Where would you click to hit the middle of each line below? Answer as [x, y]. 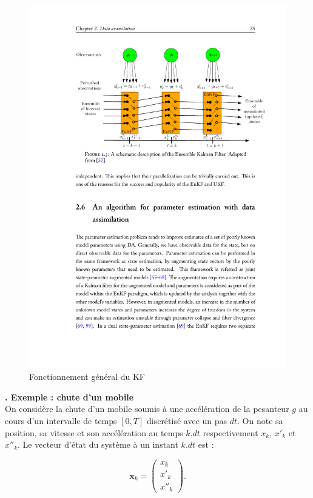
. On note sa [260, 421]
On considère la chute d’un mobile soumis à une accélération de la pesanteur [147, 409]
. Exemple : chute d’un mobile [69, 397]
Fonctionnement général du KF [87, 377]
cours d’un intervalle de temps [61, 421]
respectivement [231, 432]
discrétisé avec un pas [187, 421]
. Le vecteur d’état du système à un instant [98, 444]
